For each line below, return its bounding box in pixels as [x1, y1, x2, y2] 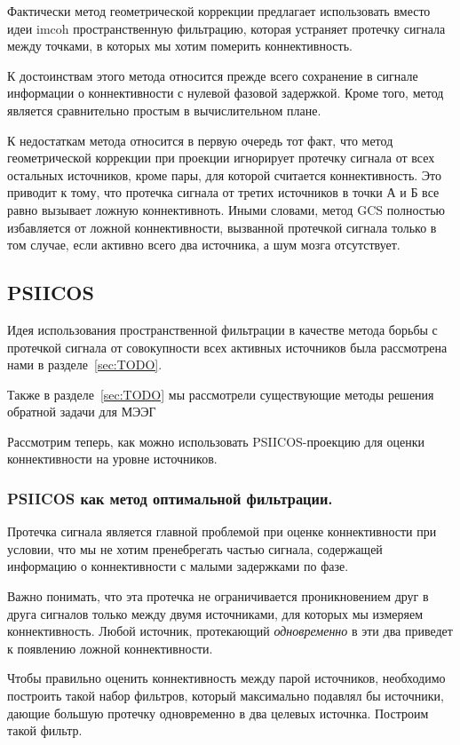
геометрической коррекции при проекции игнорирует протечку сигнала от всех [7, 148, 435, 167]
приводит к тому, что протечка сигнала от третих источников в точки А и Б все [7, 183, 440, 202]
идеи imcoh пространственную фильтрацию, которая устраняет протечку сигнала [7, 19, 446, 37]
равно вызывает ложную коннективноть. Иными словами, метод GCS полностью [7, 200, 445, 218]
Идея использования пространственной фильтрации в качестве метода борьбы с [7, 320, 438, 338]
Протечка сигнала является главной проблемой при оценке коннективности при [7, 522, 437, 541]
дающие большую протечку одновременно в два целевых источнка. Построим [7, 703, 429, 722]
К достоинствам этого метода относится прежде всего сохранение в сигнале [7, 66, 418, 84]
